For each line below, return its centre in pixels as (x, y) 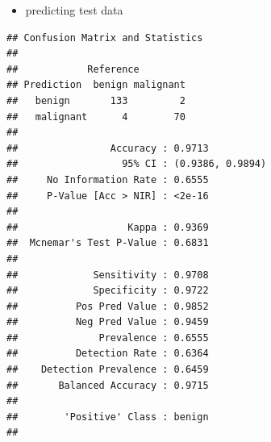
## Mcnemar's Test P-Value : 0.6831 (108, 243)
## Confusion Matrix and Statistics (105, 38)
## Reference (73, 69)
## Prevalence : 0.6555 (108, 338)
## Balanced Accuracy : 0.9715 (108, 385)
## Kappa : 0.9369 (108, 227)
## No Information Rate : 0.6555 (108, 179)
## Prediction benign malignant (96, 85)
